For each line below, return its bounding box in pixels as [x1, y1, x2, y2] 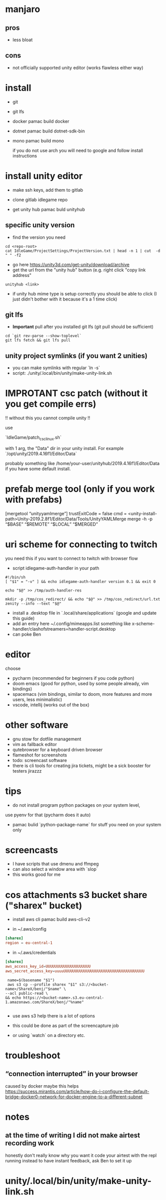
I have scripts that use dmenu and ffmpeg [12, 861, 99, 867]
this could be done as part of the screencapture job [12, 1022, 119, 1028]
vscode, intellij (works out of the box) [12, 701, 90, 708]
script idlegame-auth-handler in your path [12, 565, 99, 571]
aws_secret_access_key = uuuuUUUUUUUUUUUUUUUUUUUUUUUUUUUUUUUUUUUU [5, 968, 144, 974]
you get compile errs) [5, 398, 97, 410]
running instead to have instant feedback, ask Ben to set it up [5, 1157, 132, 1163]
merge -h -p [127, 516, 153, 522]
